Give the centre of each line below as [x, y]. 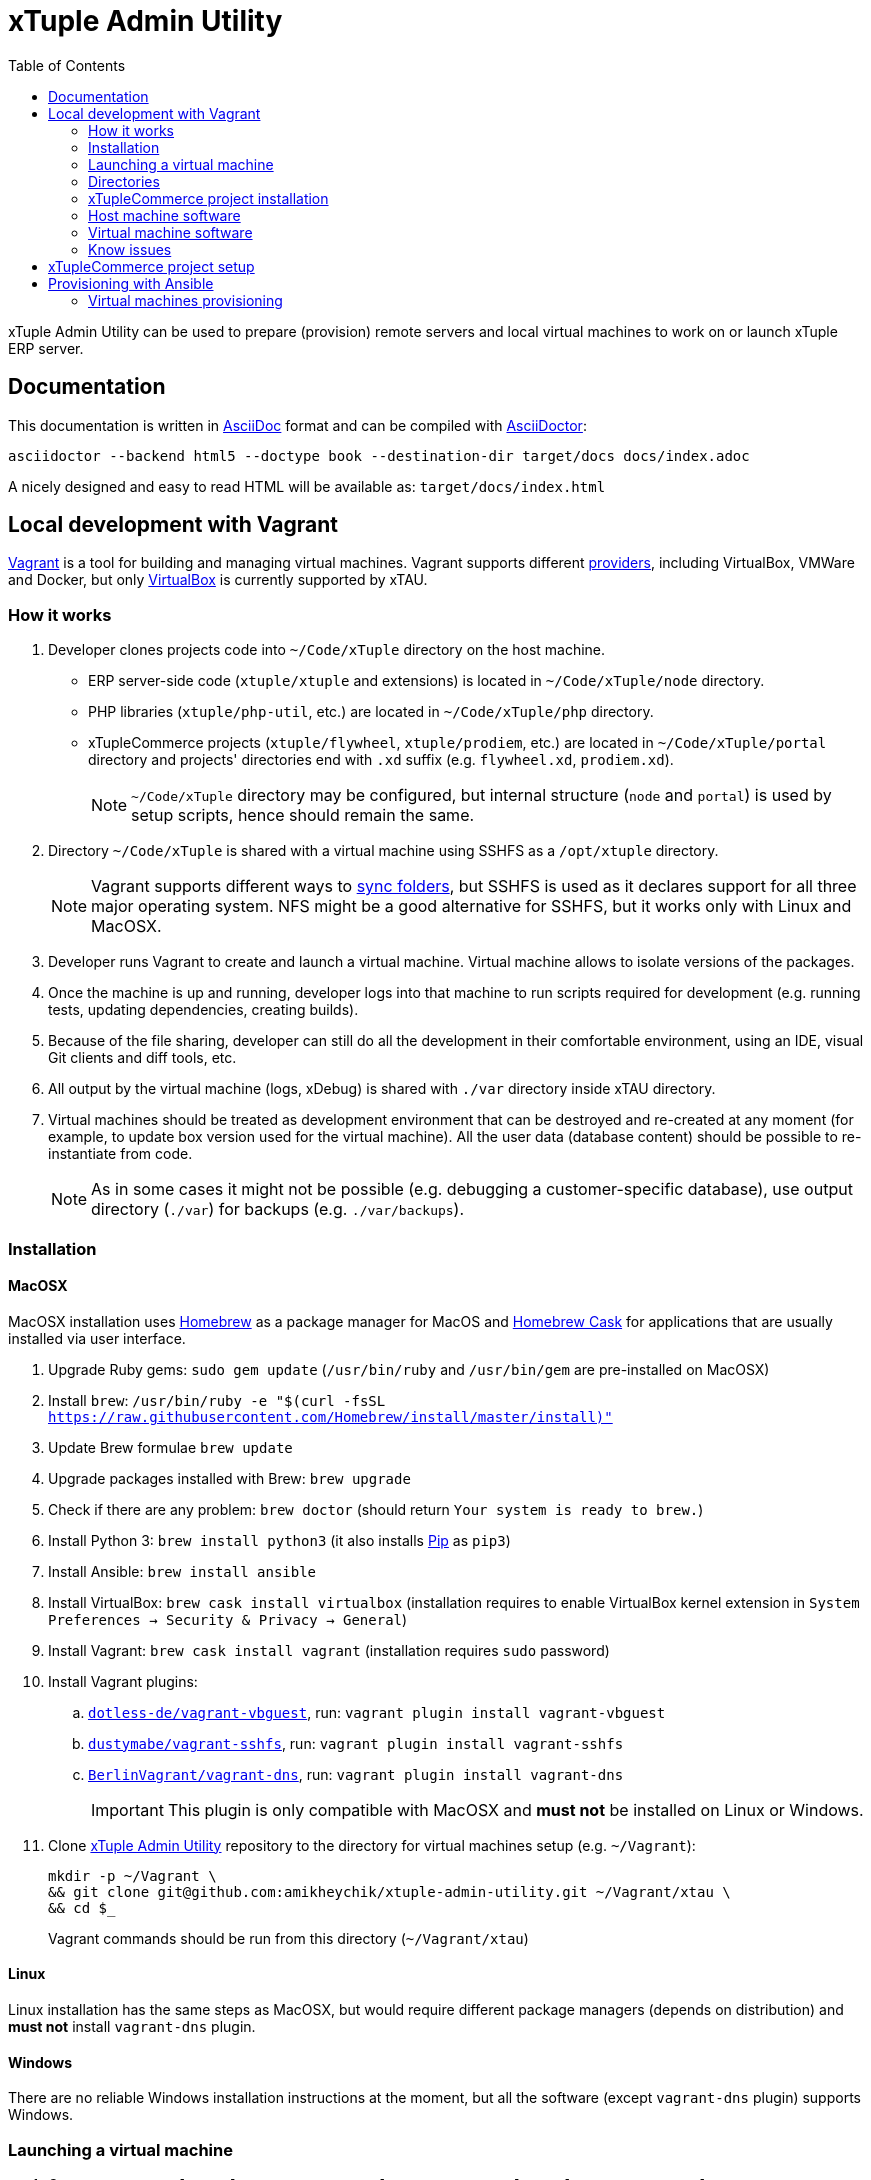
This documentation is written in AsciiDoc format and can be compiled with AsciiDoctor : [297, 425]
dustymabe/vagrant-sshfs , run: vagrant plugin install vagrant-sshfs [356, 1743]
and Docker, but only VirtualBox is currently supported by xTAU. [218, 580]
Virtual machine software [170, 232]
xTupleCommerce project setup [151, 266]
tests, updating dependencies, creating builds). [203, 1010]
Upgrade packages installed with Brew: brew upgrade [229, 1478]
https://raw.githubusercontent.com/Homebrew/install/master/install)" [330, 1416]
